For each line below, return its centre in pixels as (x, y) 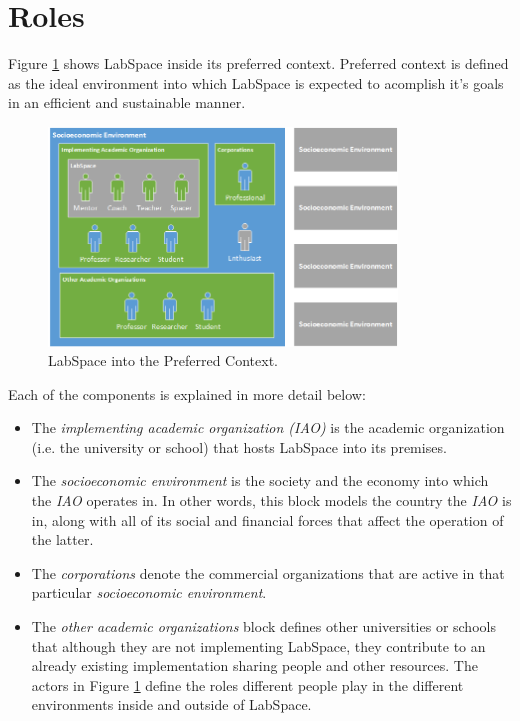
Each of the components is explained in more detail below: (187, 393)
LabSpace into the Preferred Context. (163, 360)
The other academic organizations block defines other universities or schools (263, 626)
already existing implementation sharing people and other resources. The (254, 665)
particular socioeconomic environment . (149, 592)
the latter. (62, 539)
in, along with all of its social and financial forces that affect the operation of (267, 519)
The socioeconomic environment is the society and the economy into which (260, 480)
